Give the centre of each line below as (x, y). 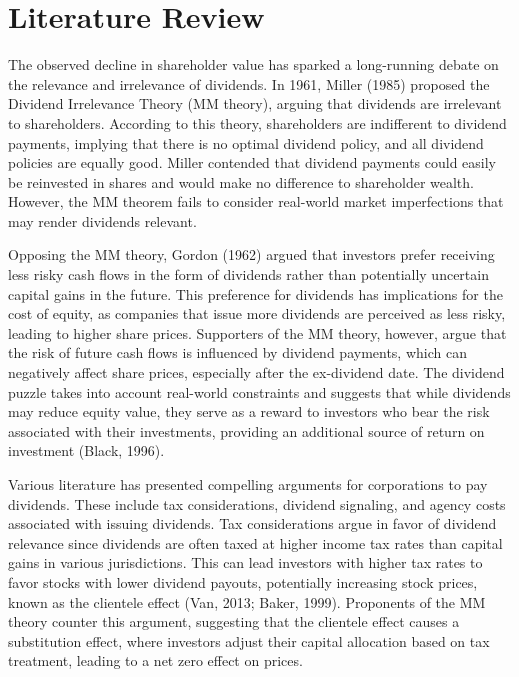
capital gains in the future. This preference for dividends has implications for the (255, 293)
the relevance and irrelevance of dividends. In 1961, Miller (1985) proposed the (249, 83)
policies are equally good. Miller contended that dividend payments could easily (252, 162)
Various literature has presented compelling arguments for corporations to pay (248, 484)
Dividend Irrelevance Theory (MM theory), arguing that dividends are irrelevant (255, 103)
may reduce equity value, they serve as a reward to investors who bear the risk (249, 411)
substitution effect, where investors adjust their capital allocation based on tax (249, 640)
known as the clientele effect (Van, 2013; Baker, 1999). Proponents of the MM (247, 601)
